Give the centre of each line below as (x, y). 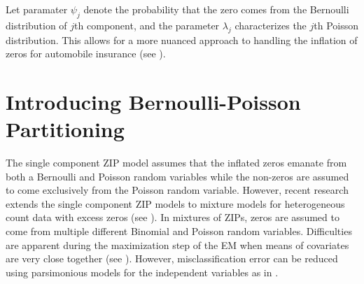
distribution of (36, 25)
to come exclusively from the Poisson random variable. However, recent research (177, 190)
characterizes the (271, 25)
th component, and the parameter (147, 25)
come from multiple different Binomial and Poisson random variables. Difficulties (179, 231)
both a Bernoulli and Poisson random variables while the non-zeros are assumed (177, 176)
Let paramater (37, 9)
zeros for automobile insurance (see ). (86, 54)
